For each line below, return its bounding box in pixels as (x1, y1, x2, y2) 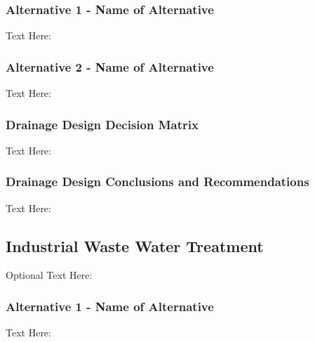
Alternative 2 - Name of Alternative (6, 58, 214, 75)
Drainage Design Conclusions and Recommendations (6, 173, 309, 190)
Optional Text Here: (6, 268, 93, 282)
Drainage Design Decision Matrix (6, 115, 199, 133)
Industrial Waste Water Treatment (6, 235, 264, 256)
